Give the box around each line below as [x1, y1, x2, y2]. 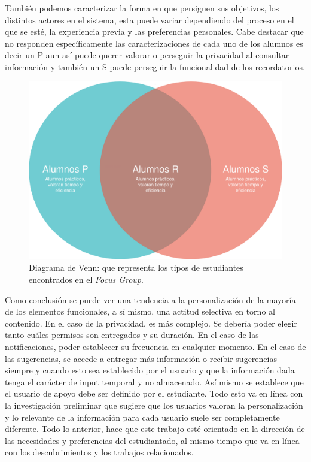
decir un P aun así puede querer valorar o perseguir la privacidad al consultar [5, 49, 289, 61]
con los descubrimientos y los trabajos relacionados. [5, 446, 194, 458]
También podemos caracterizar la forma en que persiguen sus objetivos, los [5, 2, 279, 14]
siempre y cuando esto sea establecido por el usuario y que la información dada [5, 364, 295, 376]
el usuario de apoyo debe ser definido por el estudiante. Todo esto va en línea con [5, 387, 303, 400]
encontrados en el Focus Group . [29, 273, 144, 286]
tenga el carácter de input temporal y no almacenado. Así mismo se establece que [5, 375, 304, 388]
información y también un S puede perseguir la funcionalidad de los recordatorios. [5, 60, 305, 73]
